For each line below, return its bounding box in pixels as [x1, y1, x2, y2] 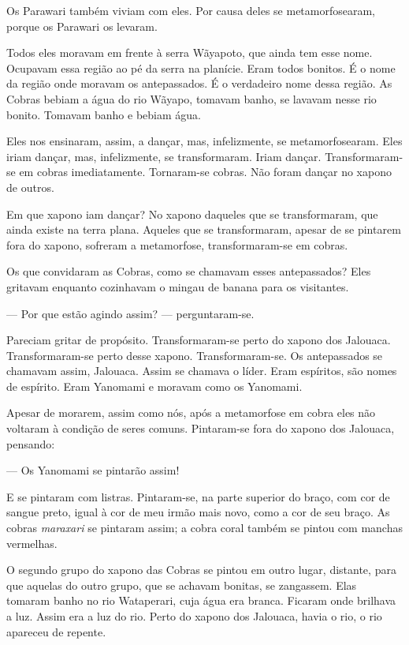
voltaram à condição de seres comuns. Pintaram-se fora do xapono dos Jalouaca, [6, 420, 395, 437]
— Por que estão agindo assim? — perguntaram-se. [6, 305, 255, 321]
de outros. [6, 178, 54, 195]
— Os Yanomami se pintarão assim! [6, 462, 180, 478]
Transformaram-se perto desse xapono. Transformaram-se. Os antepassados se [6, 347, 383, 363]
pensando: [6, 435, 55, 452]
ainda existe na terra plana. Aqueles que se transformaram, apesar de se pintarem [6, 221, 401, 238]
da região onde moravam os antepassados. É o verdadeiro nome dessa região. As [6, 75, 392, 92]
